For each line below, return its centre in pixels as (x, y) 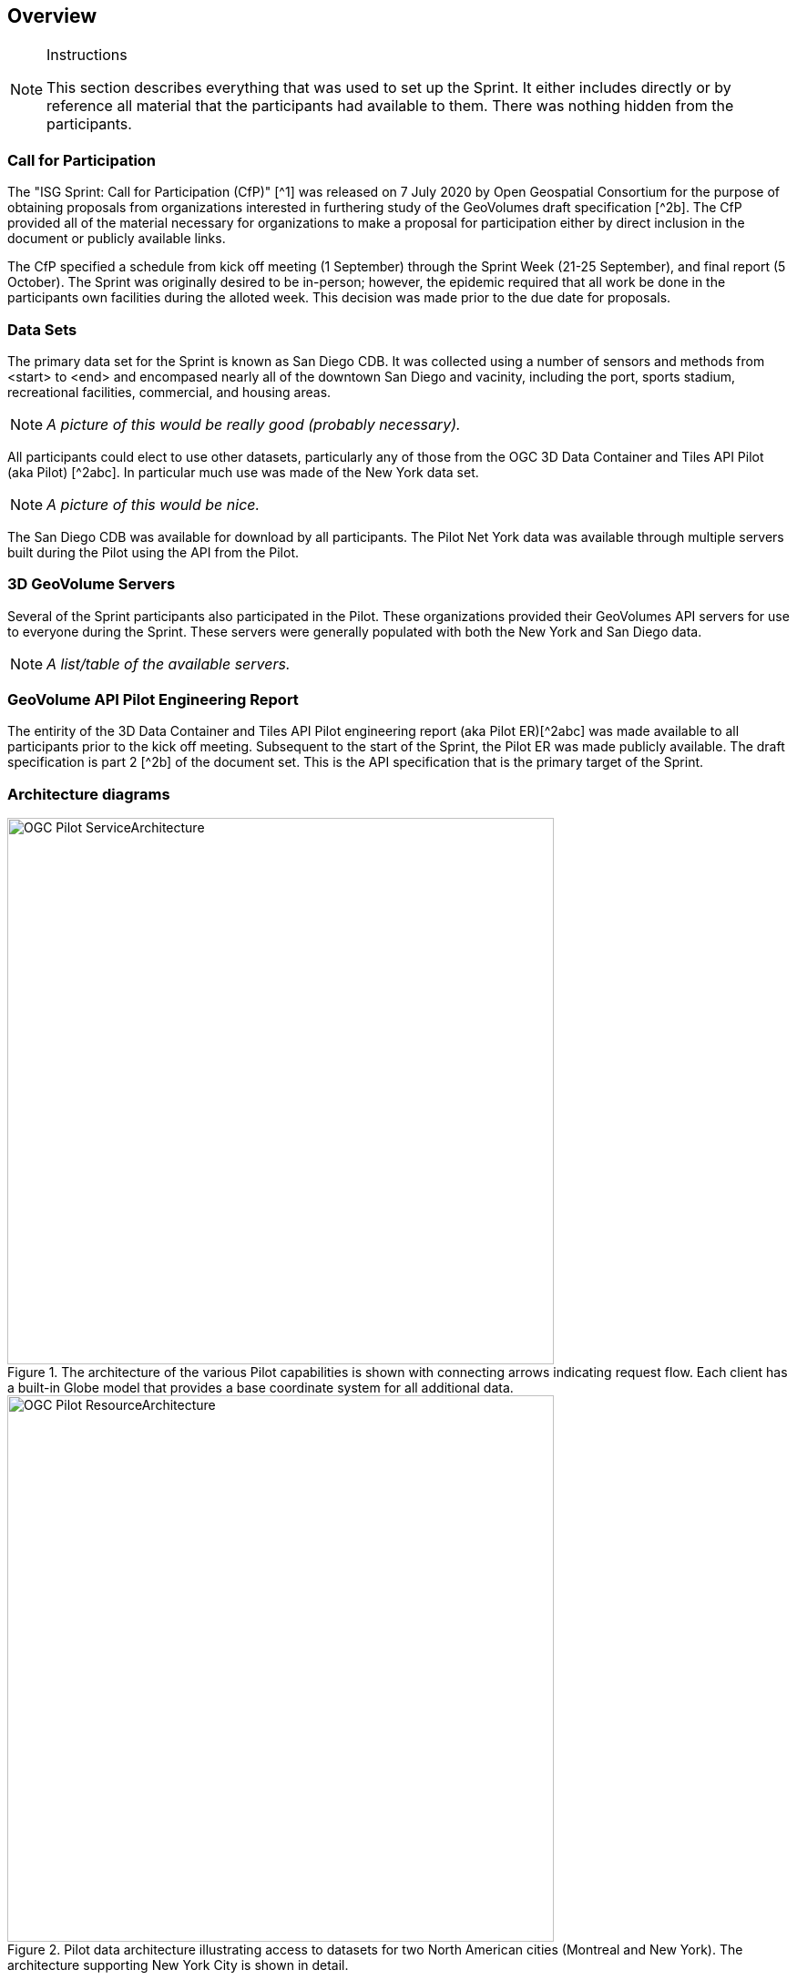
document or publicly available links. (117, 239)
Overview (52, 16)
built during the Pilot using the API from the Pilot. (153, 552)
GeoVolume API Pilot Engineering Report (153, 700)
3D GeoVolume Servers (92, 584)
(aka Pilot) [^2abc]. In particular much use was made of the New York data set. (243, 472)
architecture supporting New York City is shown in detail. (178, 1965)
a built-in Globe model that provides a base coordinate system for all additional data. (261, 1388)
